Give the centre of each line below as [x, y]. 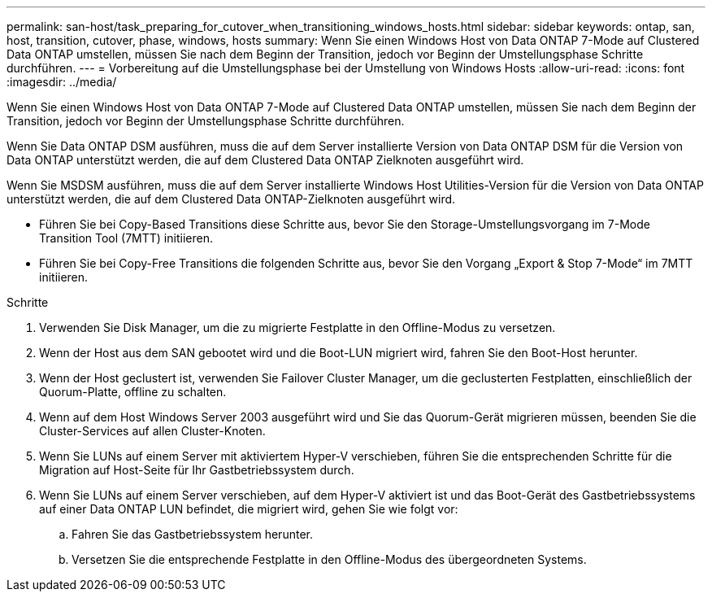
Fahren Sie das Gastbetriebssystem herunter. [192, 534]
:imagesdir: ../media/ [62, 82]
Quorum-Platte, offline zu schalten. [133, 392]
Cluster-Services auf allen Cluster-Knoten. [152, 431]
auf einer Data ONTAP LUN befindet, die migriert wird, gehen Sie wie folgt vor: [249, 509]
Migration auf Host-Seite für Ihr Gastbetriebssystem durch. [197, 470]
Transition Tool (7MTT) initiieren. [126, 238]
